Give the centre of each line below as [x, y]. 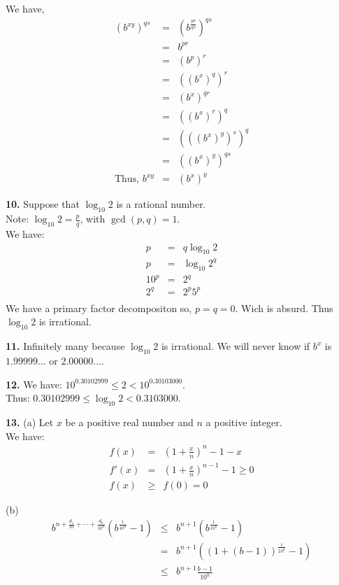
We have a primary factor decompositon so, [99, 308]
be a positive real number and [129, 422]
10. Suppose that [43, 204]
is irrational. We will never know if [236, 346]
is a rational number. [161, 204]
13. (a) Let [30, 422]
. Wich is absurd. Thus [284, 308]
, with [93, 219]
